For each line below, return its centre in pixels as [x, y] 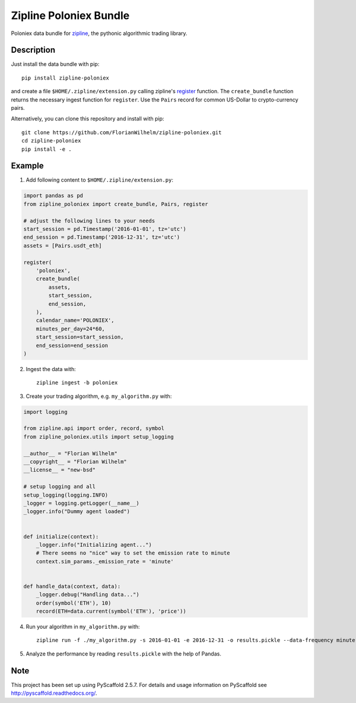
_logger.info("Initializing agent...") [94, 544]
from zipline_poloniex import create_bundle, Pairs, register [116, 204]
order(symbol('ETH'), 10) [74, 603]
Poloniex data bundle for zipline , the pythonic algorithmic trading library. [99, 33]
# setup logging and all [60, 487]
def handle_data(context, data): [72, 586]
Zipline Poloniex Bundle [70, 15]
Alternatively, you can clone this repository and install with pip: [88, 119]
